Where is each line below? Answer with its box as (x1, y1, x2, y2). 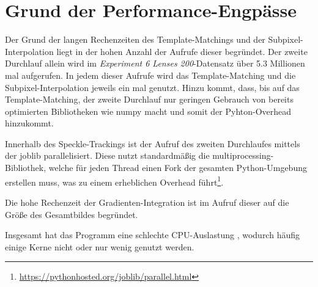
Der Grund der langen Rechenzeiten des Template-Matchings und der (5, 33, 265, 46)
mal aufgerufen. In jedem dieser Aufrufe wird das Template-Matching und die (5, 68, 296, 81)
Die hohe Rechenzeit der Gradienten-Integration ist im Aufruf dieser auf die (5, 195, 289, 208)
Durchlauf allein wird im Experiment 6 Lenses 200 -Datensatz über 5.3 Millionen (5, 57, 305, 70)
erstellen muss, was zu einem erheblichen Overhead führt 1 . (5, 173, 224, 188)
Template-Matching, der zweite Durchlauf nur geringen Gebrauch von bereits (5, 93, 294, 106)
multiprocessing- (212, 149, 274, 162)
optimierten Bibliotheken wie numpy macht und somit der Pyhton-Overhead (5, 104, 292, 117)
